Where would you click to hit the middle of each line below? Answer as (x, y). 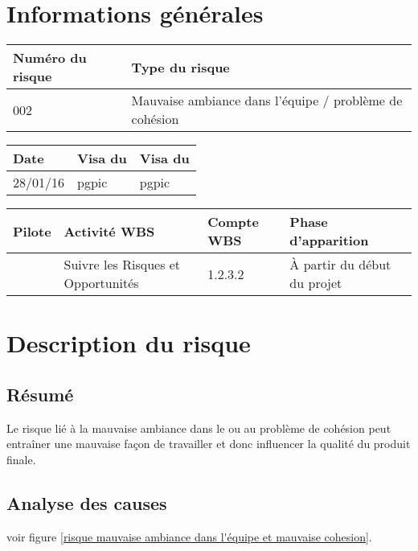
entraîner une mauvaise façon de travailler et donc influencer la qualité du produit (209, 444)
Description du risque (129, 343)
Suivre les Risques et (122, 265)
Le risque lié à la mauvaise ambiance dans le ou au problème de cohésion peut (199, 428)
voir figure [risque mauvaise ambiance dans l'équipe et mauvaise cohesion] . (189, 536)
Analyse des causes (87, 502)
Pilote (32, 231)
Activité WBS (109, 231)
